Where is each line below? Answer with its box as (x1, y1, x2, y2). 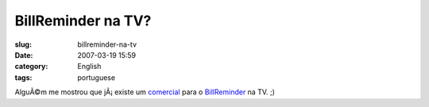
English (77, 62, 102, 71)
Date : (14, 50, 33, 59)
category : (14, 62, 48, 71)
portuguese (77, 72, 115, 82)
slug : (14, 40, 32, 49)
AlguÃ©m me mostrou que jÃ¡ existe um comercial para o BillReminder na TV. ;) (14, 87, 276, 97)
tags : (14, 72, 33, 82)
